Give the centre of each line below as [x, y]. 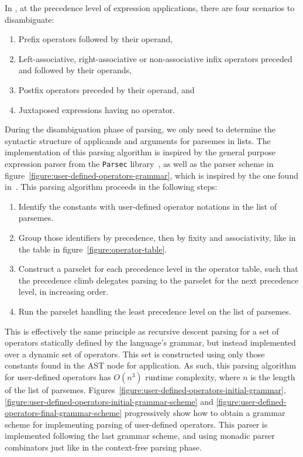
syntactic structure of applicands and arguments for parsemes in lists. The [138, 140]
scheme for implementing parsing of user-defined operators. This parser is [136, 424]
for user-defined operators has [58, 376]
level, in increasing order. [63, 291]
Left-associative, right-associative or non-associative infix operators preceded [155, 58]
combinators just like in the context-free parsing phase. [103, 447]
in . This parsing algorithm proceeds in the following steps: [111, 187]
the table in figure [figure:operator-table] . [93, 249]
